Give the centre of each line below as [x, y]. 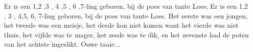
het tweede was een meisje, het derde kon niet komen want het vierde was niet [121, 25]
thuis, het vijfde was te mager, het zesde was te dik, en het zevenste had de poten [126, 34]
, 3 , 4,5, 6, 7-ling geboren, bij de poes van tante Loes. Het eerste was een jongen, [126, 15]
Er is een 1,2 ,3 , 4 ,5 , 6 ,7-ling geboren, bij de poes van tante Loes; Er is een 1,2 [126, 6]
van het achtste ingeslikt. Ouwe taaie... [62, 44]
